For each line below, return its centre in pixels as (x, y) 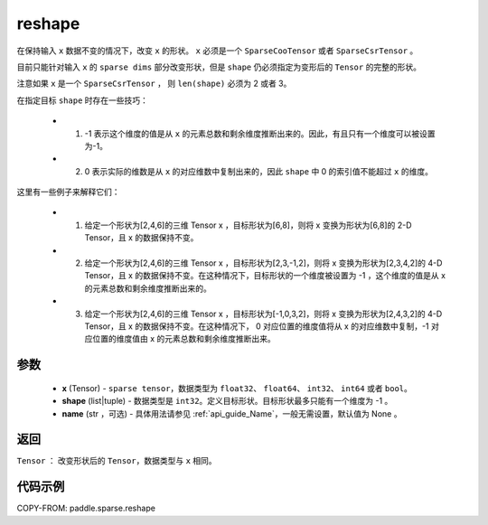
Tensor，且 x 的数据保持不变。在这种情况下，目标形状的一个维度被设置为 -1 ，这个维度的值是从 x (265, 276)
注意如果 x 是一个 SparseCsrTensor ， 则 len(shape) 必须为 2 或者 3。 (154, 84)
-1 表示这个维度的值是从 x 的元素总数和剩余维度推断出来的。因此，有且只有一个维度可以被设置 (260, 133)
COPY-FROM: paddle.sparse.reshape (86, 508)
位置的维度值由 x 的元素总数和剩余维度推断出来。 (183, 339)
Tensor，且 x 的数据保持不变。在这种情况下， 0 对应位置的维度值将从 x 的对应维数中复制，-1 (257, 326)
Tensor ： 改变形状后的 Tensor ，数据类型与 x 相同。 (117, 461)
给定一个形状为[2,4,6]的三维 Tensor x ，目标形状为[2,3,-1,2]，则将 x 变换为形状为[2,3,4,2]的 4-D (263, 263)
